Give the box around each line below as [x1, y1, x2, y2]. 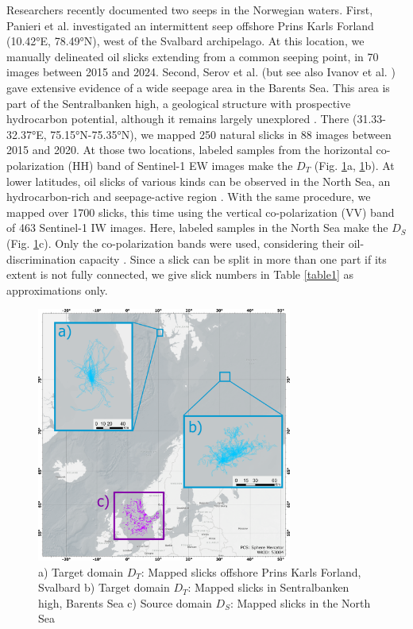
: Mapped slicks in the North [230, 594, 371, 611]
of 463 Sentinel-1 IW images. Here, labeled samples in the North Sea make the [6, 219, 388, 236]
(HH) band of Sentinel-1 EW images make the [68, 156, 293, 173]
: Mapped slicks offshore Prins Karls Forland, [141, 563, 361, 580]
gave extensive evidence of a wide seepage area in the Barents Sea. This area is [6, 79, 390, 95]
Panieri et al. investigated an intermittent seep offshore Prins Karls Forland [6, 17, 374, 33]
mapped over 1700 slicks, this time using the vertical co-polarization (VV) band [6, 203, 395, 220]
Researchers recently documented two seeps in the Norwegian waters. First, [6, 2, 373, 17]
